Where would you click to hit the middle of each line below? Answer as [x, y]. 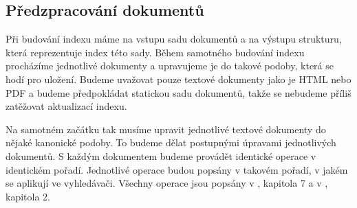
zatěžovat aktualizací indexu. [66, 106]
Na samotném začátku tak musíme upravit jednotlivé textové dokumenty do [166, 129]
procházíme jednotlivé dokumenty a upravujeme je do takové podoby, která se [170, 66]
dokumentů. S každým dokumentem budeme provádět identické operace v [161, 155]
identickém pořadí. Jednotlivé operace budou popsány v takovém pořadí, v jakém [177, 169]
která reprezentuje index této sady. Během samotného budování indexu [155, 52]
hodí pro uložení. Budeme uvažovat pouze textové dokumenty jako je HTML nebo [178, 79]
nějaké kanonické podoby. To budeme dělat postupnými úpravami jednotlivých [171, 142]
